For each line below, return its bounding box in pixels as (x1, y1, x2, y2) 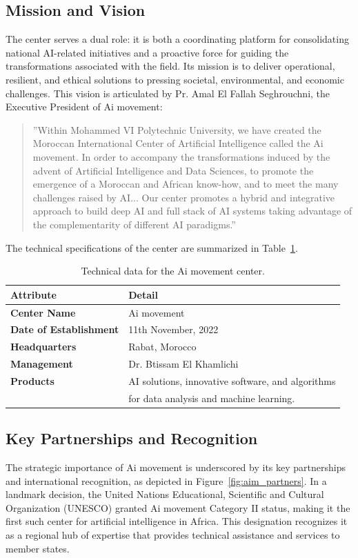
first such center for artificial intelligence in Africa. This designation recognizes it (6, 514, 348, 528)
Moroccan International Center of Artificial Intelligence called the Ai (32, 136, 324, 150)
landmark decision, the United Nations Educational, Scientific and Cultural (6, 487, 324, 501)
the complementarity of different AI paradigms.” (32, 217, 236, 231)
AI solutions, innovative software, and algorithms (128, 373, 336, 388)
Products (10, 373, 54, 388)
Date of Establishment (10, 322, 119, 337)
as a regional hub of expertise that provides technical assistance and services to (6, 528, 340, 542)
